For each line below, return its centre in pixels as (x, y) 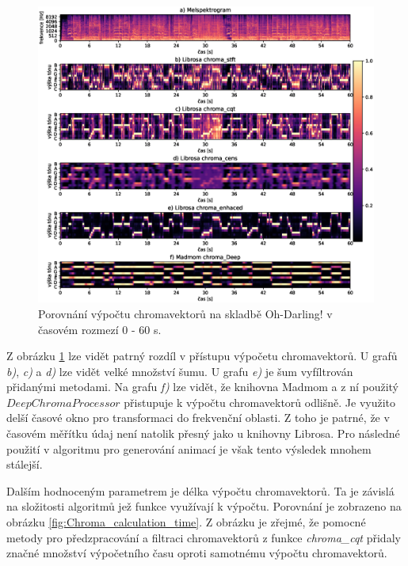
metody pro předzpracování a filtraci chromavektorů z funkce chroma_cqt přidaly (204, 537)
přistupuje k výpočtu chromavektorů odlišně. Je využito (260, 402)
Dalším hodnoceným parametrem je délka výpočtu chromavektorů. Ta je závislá (200, 490)
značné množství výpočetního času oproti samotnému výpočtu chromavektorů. (197, 553)
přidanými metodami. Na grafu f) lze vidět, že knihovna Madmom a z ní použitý (203, 387)
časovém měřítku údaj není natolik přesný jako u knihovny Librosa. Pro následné (203, 433)
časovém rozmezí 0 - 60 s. (100, 329)
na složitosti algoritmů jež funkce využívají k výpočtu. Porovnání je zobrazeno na (204, 506)
